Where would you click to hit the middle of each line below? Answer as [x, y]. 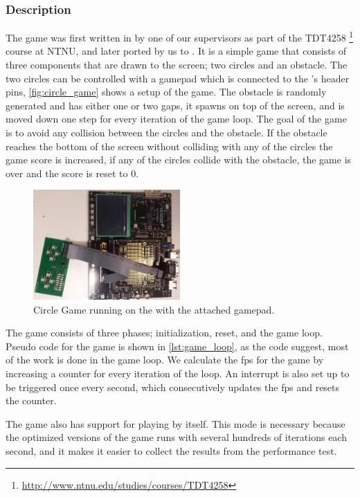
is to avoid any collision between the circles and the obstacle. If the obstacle [166, 133]
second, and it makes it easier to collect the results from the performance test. [171, 450]
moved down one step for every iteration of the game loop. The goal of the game [176, 119]
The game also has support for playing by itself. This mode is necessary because [175, 423]
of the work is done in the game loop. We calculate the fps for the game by [165, 360]
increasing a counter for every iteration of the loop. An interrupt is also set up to [178, 373]
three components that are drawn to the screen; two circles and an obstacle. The [177, 65]
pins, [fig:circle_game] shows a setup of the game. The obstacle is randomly [166, 92]
